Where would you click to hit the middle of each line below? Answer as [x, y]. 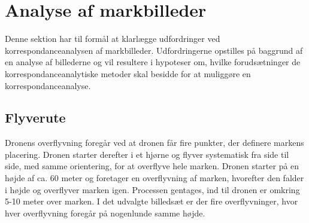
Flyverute [35, 117]
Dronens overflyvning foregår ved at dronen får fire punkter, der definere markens [154, 143]
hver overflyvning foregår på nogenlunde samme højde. [105, 213]
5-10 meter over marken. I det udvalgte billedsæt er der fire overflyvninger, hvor [152, 201]
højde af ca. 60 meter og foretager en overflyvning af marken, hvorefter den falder [154, 178]
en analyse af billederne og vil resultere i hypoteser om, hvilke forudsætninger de [153, 62]
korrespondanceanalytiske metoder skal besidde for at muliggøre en [128, 73]
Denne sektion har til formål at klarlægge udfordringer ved [113, 39]
